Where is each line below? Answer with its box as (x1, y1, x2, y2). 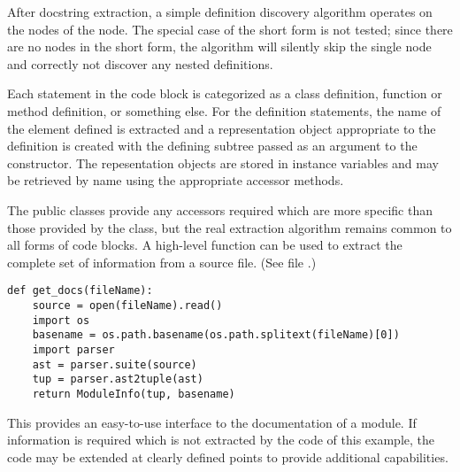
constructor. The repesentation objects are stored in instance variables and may (7, 153, 439, 172)
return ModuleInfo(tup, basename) (32, 387, 235, 400)
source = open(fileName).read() (32, 298, 223, 312)
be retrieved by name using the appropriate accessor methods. (7, 171, 344, 190)
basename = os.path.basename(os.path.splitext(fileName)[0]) (32, 329, 400, 342)
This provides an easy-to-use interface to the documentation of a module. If (7, 413, 417, 431)
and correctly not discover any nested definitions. (7, 54, 273, 73)
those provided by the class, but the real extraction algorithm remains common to (7, 218, 452, 236)
